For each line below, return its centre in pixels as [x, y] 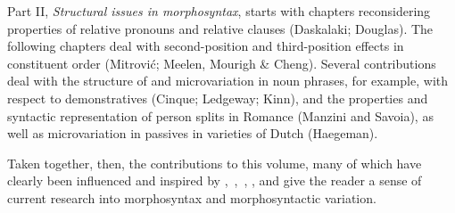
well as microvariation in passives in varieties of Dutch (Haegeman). [193, 133]
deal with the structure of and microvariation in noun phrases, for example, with [228, 81]
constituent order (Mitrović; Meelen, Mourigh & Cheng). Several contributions [222, 63]
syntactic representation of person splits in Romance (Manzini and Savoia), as [220, 115]
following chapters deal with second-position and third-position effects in [206, 46]
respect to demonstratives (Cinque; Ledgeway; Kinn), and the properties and [218, 98]
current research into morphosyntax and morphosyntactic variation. [192, 197]
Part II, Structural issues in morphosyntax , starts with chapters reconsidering [219, 11]
